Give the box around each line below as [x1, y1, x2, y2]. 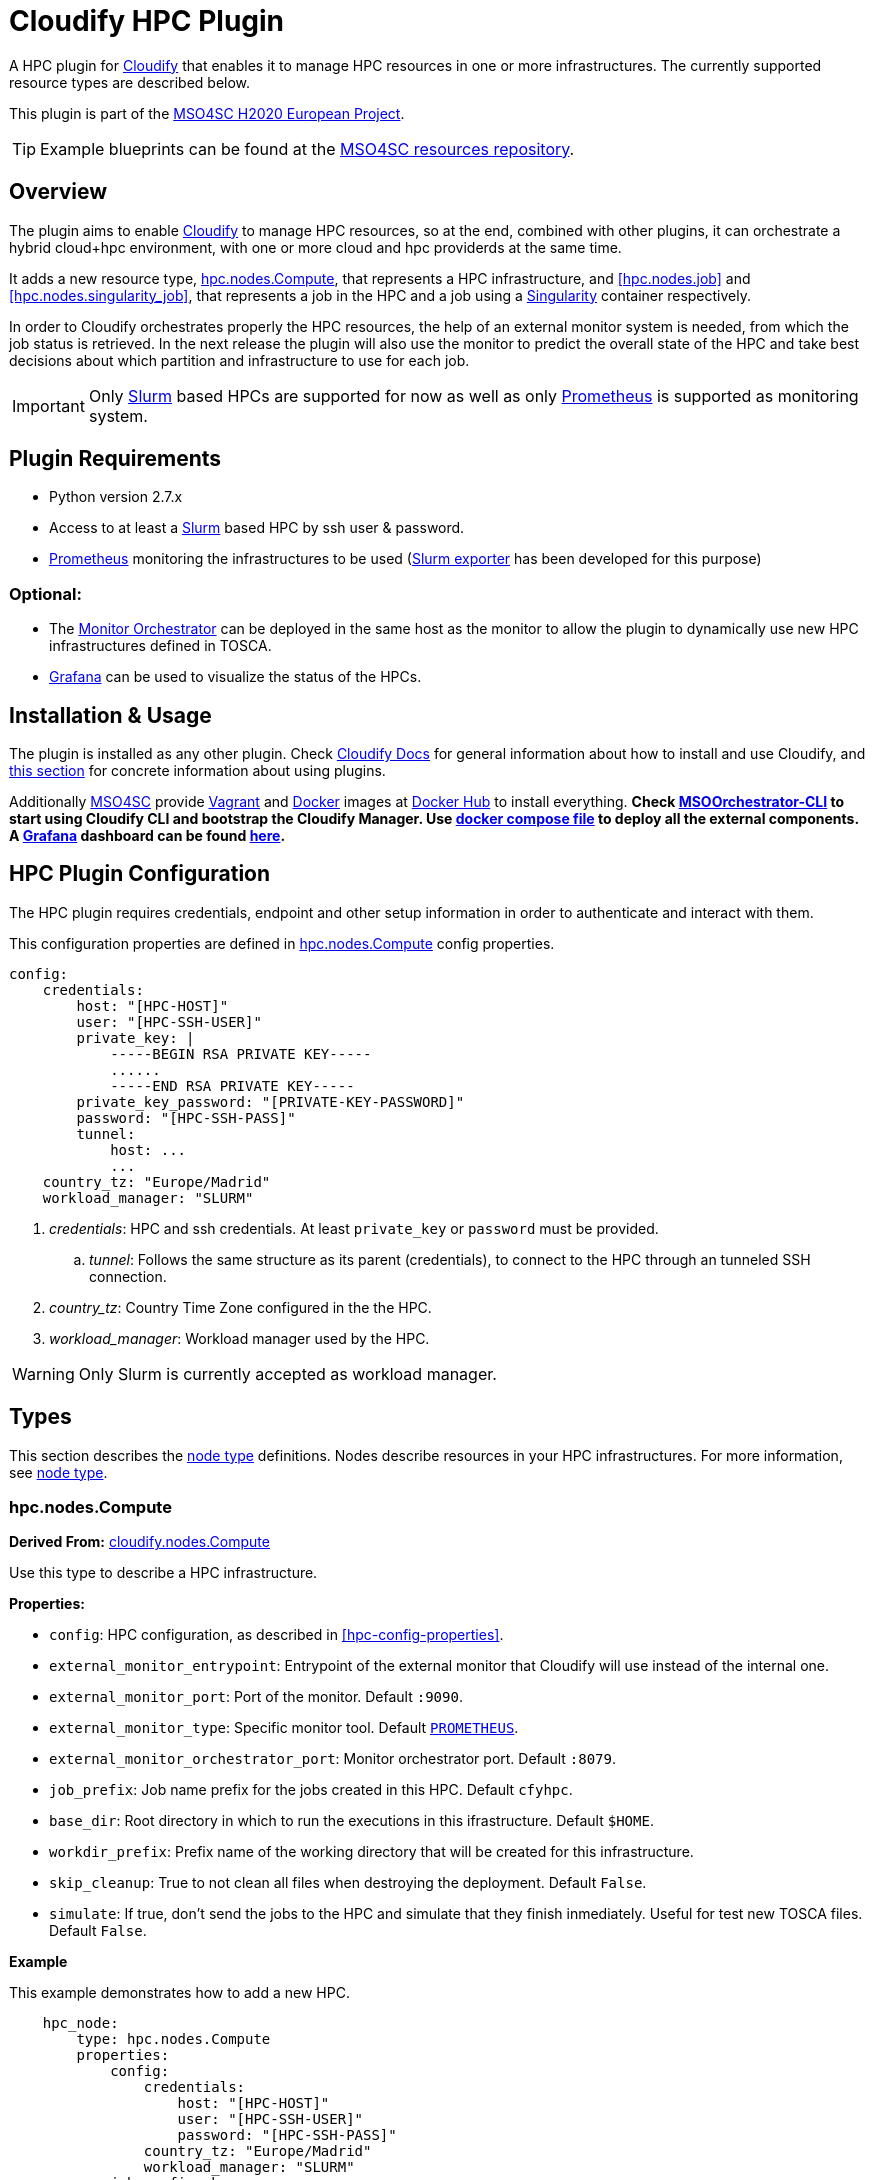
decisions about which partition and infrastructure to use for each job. [9, 351, 470, 369]
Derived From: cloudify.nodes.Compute [9, 1533, 270, 1551]
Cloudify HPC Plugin [9, 4, 285, 38]
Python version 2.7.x [49, 488, 183, 506]
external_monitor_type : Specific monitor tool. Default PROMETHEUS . [49, 1719, 519, 1737]
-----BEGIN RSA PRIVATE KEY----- [110, 1045, 372, 1062]
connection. [89, 1267, 167, 1285]
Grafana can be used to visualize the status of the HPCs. [49, 668, 422, 686]
